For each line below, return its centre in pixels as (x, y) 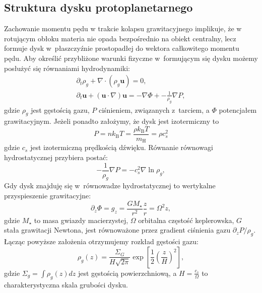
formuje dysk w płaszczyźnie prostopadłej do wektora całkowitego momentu (122, 48)
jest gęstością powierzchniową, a (127, 273)
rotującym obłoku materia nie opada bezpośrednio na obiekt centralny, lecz (120, 38)
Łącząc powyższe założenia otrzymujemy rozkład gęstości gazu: (101, 241)
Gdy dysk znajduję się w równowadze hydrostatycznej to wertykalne (110, 186)
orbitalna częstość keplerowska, (186, 220)
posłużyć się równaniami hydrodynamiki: (67, 68)
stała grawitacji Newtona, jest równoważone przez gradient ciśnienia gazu (117, 230)
